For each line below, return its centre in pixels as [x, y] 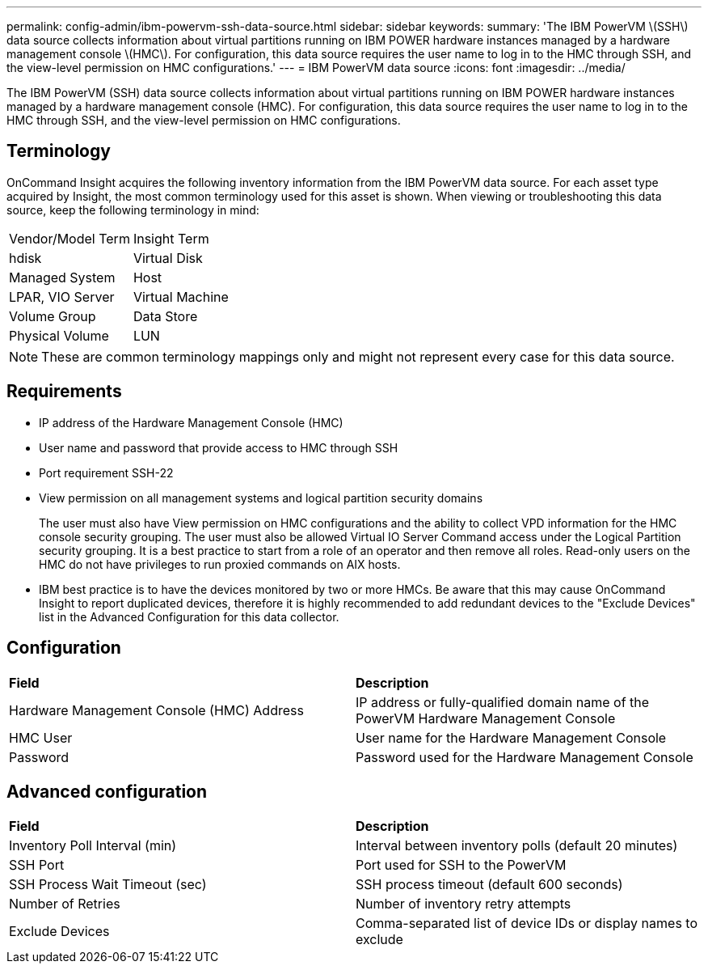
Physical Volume [59, 335]
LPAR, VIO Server [62, 297]
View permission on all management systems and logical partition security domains [261, 498]
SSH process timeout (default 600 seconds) [489, 885]
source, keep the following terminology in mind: [133, 210]
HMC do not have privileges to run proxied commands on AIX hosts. [220, 564]
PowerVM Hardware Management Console [486, 718]
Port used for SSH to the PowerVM [461, 865]
